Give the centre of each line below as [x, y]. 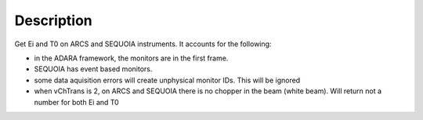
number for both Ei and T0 [76, 102]
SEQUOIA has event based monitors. [93, 69]
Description [54, 20]
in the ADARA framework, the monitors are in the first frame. [131, 58]
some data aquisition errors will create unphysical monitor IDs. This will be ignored [167, 80]
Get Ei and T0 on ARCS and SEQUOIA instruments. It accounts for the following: [143, 44]
